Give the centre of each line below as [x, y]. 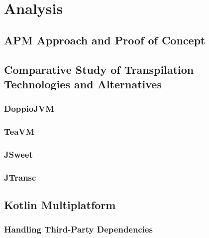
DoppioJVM [29, 109]
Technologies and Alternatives [83, 84]
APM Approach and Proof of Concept [105, 40]
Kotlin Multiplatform [60, 205]
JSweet [18, 154]
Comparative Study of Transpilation [99, 69]
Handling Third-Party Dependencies [79, 229]
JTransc [20, 177]
